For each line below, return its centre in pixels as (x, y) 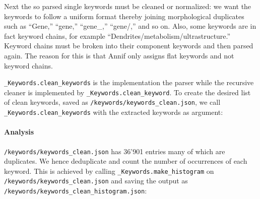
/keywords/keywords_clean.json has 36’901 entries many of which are (115, 151)
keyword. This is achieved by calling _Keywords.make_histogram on (109, 171)
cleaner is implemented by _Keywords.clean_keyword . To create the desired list (127, 92)
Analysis (19, 132)
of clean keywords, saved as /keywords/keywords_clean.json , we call (112, 102)
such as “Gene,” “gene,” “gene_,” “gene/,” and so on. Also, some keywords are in (130, 26)
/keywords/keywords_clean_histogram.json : (76, 191)
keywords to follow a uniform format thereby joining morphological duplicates (124, 16)
